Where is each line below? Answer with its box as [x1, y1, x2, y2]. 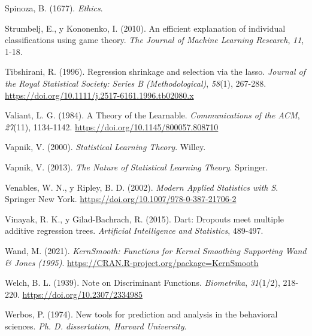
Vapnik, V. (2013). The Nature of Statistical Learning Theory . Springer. [5, 160, 268, 173]
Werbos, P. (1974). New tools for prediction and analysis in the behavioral [5, 308, 278, 320]
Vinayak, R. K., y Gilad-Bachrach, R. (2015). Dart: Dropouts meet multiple [5, 212, 284, 225]
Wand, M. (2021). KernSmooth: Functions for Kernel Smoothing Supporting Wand [5, 244, 307, 256]
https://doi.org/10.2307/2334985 [22, 288, 143, 300]
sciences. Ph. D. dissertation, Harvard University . [5, 319, 187, 332]
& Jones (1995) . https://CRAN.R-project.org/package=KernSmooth [5, 256, 259, 268]
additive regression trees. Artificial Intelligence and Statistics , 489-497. [5, 224, 263, 237]
